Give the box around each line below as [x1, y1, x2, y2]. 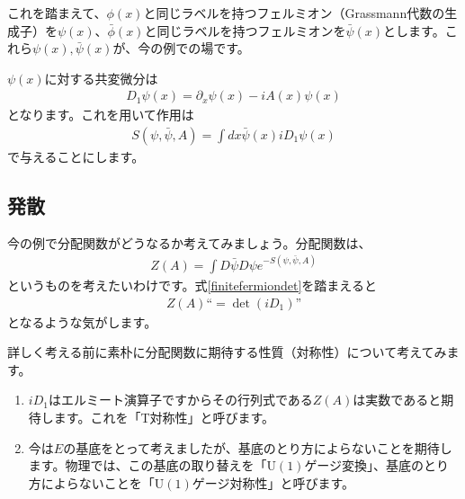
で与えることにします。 [7, 147, 145, 166]
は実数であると [353, 390, 442, 409]
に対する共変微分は [44, 68, 158, 87]
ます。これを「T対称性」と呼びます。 [53, 407, 275, 426]
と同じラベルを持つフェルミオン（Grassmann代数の [143, 4, 445, 22]
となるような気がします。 [7, 312, 157, 331]
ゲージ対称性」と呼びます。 [192, 473, 355, 492]
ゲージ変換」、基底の [304, 456, 425, 475]
